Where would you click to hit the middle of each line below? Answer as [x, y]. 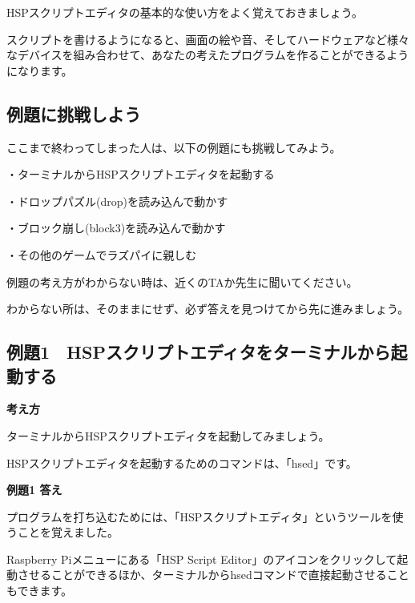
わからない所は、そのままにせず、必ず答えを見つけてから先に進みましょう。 [208, 309]
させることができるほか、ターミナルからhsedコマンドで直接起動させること [213, 575]
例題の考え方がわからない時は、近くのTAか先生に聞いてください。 [182, 281]
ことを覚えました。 [68, 532]
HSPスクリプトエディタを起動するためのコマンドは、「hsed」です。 [182, 462]
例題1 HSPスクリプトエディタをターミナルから [199, 352]
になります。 [40, 70]
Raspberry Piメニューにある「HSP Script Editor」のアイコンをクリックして [202, 559]
